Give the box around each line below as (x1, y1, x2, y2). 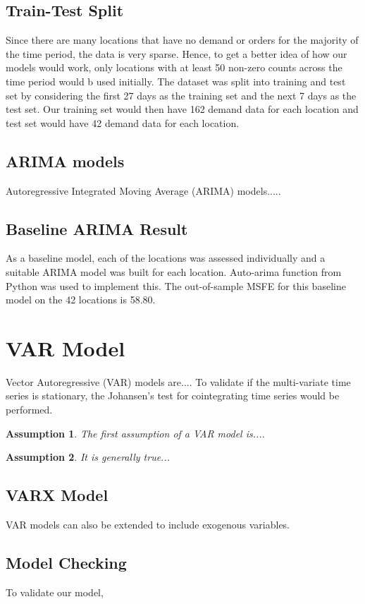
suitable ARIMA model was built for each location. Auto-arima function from (6, 264, 342, 279)
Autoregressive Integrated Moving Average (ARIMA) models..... (6, 183, 281, 198)
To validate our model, (6, 584, 104, 599)
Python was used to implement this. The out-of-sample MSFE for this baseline (6, 278, 346, 293)
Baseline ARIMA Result (6, 217, 188, 239)
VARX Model (6, 484, 109, 506)
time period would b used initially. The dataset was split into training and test (6, 73, 346, 88)
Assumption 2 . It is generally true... (6, 449, 170, 464)
